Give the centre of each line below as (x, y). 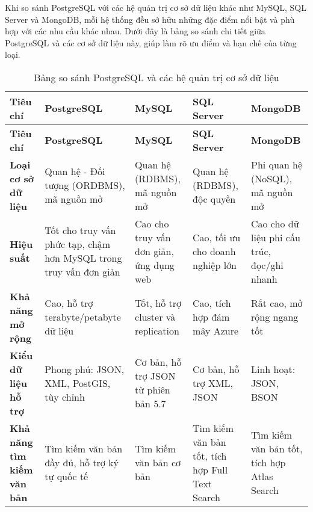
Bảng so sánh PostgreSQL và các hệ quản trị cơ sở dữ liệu (156, 77)
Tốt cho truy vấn (80, 230)
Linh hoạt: (273, 369)
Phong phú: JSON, (85, 369)
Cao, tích (212, 303)
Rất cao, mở (277, 303)
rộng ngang (274, 317)
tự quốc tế (67, 477)
